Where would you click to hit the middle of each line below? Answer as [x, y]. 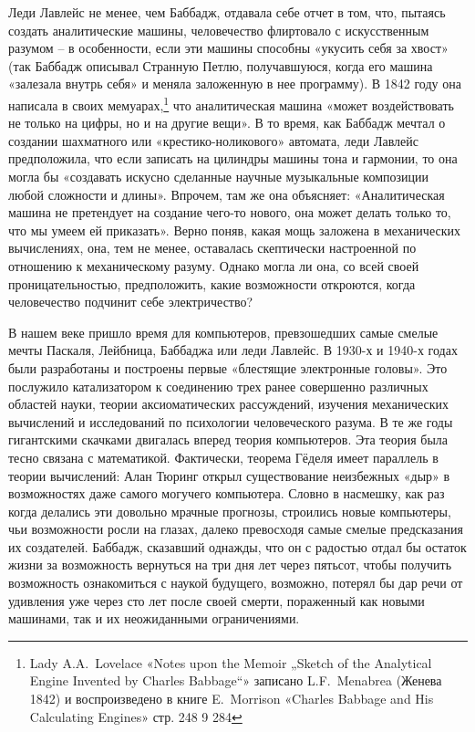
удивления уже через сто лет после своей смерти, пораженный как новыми [217, 600]
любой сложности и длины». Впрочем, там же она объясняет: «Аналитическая [227, 194]
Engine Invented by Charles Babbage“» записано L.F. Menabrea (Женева [236, 680]
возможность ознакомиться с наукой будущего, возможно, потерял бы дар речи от [236, 583]
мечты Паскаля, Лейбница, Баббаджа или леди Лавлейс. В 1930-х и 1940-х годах [233, 350]
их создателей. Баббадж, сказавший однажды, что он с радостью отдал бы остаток [237, 546]
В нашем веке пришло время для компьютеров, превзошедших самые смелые [223, 332]
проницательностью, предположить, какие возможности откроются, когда [212, 283]
